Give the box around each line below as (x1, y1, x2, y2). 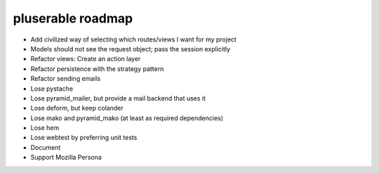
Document (30, 143, 61, 151)
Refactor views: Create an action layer (30, 55, 141, 63)
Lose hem (30, 124, 60, 132)
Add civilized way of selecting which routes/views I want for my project (30, 35, 237, 44)
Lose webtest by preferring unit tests (30, 134, 138, 142)
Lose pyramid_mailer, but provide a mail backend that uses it (30, 94, 206, 102)
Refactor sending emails (30, 75, 101, 83)
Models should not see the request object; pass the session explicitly (30, 44, 231, 53)
